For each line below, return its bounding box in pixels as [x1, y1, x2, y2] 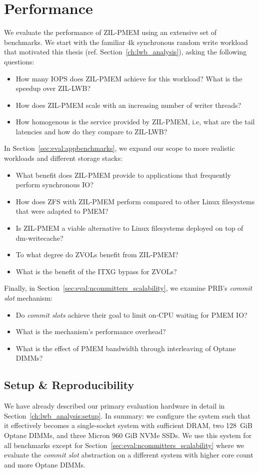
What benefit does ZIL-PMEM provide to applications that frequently [15, 169, 231, 180]
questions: [4, 56, 34, 66]
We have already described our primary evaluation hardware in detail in [4, 401, 225, 411]
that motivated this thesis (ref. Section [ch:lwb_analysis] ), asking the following [4, 46, 247, 57]
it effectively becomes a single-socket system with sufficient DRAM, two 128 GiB [4, 420, 252, 431]
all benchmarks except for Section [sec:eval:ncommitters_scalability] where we [4, 440, 244, 450]
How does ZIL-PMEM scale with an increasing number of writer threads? [15, 99, 241, 110]
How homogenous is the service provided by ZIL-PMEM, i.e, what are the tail [15, 116, 255, 127]
